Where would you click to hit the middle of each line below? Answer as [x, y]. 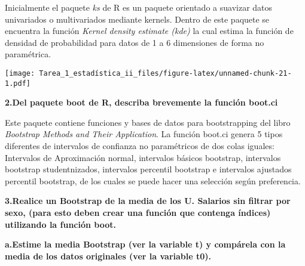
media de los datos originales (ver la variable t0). [108, 256]
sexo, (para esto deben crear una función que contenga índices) [138, 213]
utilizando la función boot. [60, 224]
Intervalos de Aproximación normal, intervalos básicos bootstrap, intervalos [143, 157]
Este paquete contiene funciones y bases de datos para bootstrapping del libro [148, 122]
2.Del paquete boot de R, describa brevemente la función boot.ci [141, 102]
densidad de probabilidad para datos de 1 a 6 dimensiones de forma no [135, 42]
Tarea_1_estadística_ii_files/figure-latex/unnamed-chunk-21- [165, 73]
